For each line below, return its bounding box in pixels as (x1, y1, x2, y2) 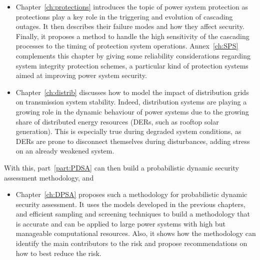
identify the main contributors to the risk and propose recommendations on (15, 238, 247, 248)
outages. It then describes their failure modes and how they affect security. (15, 21, 244, 31)
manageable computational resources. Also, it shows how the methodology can (15, 228, 256, 238)
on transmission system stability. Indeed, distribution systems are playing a (15, 96, 247, 107)
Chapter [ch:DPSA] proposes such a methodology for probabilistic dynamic (15, 189, 247, 199)
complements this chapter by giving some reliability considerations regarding (15, 50, 250, 60)
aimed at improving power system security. (15, 70, 147, 80)
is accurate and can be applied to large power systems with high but (15, 218, 226, 228)
